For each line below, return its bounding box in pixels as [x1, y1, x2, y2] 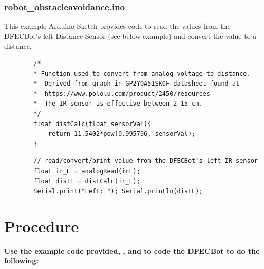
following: [4, 255, 39, 266]
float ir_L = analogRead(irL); [33, 167, 140, 175]
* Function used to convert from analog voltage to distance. [33, 70, 251, 77]
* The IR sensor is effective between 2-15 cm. [33, 100, 203, 108]
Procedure [4, 215, 79, 236]
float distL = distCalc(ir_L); [33, 177, 140, 185]
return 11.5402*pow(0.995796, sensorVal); [48, 130, 196, 138]
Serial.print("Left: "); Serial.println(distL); [33, 188, 203, 195]
